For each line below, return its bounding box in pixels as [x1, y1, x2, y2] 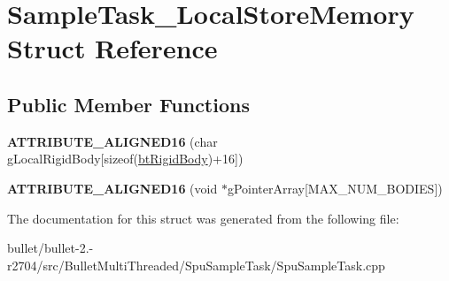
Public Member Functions [7, 90, 250, 118]
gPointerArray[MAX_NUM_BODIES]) [227, 178, 443, 197]
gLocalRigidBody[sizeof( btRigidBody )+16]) [7, 149, 244, 168]
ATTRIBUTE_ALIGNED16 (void [7, 178, 218, 197]
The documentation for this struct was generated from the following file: [7, 209, 399, 227]
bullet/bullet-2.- [7, 239, 94, 257]
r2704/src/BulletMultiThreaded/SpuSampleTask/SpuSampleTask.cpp [7, 255, 385, 274]
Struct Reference [7, 30, 218, 66]
